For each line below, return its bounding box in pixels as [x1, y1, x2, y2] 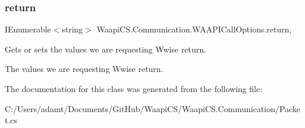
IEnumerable [5, 23, 52, 35]
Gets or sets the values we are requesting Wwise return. [5, 42, 207, 55]
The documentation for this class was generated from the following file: [5, 83, 262, 94]
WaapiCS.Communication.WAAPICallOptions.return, [97, 23, 292, 35]
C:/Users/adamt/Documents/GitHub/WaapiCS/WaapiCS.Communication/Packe [5, 102, 300, 114]
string [62, 23, 83, 35]
